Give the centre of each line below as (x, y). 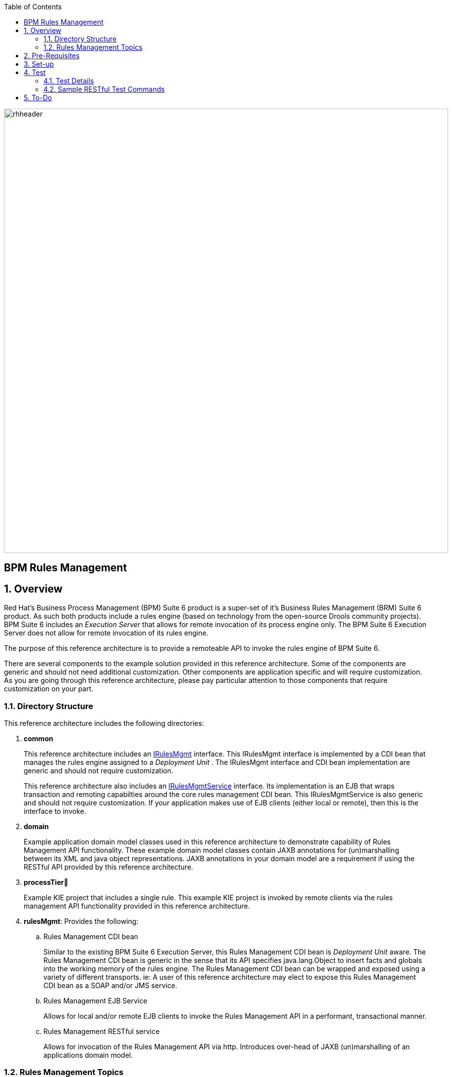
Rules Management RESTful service (102, 1032)
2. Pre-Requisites (52, 56)
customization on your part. (49, 689)
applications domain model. (88, 1055)
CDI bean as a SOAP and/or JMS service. (111, 986)
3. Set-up (39, 64)
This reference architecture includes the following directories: (104, 723)
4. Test (35, 72)
